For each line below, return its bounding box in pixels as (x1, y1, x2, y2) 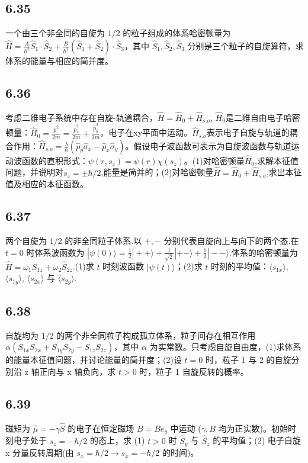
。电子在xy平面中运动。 (100, 126, 192, 139)
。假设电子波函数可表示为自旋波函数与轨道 (125, 139, 291, 152)
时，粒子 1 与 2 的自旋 (205, 353, 291, 366)
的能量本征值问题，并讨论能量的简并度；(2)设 (5, 353, 182, 366)
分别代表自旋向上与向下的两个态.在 (163, 234, 299, 247)
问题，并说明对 (5, 166, 63, 178)
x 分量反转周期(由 (5, 446, 74, 459)
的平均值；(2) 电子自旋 (213, 434, 301, 446)
